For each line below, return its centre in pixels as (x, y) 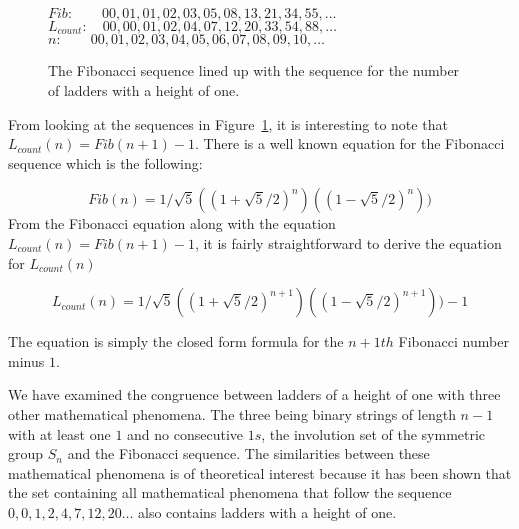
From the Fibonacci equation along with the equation (172, 223)
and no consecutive (185, 433)
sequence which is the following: (105, 162)
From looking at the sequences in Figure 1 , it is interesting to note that (228, 123)
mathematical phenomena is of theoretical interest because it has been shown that (260, 472)
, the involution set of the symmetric (373, 433)
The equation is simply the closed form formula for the (176, 341)
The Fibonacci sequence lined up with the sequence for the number (254, 70)
